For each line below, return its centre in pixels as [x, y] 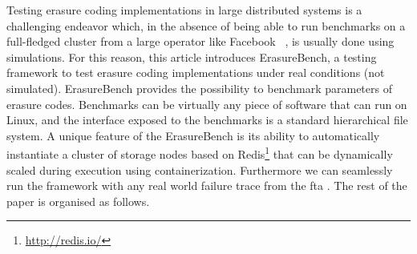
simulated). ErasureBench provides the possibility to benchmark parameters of [199, 88]
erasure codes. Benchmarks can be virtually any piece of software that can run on [207, 104]
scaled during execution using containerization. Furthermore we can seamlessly [200, 169]
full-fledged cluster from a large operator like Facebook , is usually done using [200, 41]
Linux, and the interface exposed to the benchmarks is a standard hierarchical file [207, 120]
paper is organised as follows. [78, 201]
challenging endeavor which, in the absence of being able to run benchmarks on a [206, 25]
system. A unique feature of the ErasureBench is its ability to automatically [193, 135]
